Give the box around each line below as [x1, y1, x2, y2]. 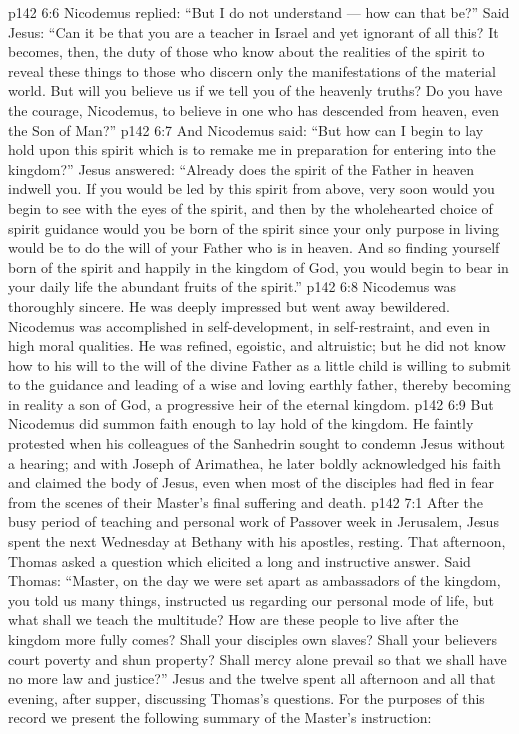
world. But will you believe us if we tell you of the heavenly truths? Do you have [8, 80, 503, 101]
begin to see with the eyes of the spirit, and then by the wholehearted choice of [8, 197, 493, 218]
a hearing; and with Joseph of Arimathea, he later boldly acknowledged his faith [8, 452, 501, 473]
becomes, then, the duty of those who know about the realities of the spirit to [8, 41, 485, 62]
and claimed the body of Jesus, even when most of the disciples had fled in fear [8, 472, 494, 493]
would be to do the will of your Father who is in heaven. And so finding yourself [8, 237, 500, 258]
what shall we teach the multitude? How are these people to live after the [8, 609, 459, 630]
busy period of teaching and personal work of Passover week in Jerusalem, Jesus [8, 511, 499, 532]
